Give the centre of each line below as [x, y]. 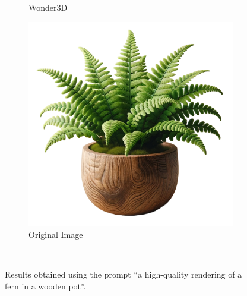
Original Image [56, 234]
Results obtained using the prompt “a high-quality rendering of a [123, 274]
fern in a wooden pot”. [45, 286]
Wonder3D [48, 7]
